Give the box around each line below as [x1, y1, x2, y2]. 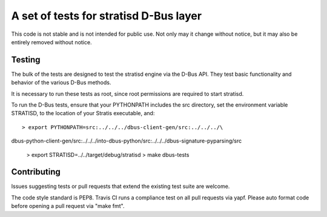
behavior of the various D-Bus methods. [11, 79, 111, 86]
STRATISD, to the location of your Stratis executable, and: [11, 110, 155, 117]
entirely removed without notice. [11, 38, 92, 45]
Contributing [11, 167, 61, 177]
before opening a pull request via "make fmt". [11, 202, 125, 210]
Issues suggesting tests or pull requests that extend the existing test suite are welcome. [11, 182, 230, 190]
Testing [11, 55, 41, 65]
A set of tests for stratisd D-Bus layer [11, 9, 202, 22]
